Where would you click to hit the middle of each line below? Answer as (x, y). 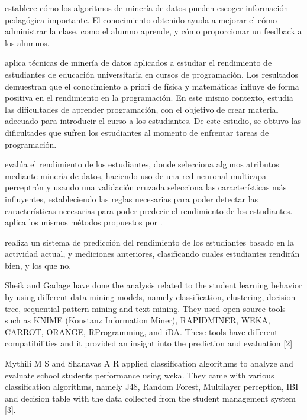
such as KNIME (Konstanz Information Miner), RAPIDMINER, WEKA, (138, 320)
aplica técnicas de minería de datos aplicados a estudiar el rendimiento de (138, 63)
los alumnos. (27, 42)
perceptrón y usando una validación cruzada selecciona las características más (146, 187)
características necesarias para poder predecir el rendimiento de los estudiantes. (149, 210)
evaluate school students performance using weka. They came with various (140, 375)
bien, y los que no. (38, 265)
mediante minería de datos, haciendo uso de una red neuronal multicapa (136, 175)
